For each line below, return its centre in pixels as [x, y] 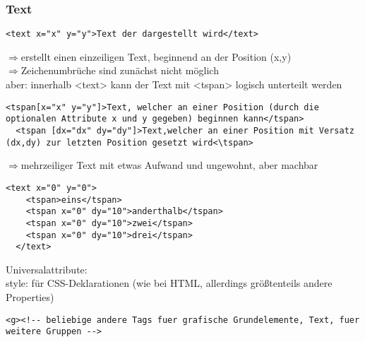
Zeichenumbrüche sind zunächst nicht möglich [120, 70]
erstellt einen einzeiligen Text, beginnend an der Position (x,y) [156, 56]
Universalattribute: [47, 269]
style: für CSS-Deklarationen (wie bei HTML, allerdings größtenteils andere [169, 283]
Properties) [30, 297]
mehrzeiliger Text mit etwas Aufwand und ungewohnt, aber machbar [169, 165]
